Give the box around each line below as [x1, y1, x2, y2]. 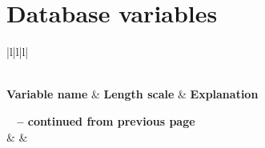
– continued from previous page [17, 112, 195, 129]
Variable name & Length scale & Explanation [6, 86, 259, 102]
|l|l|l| [6, 43, 29, 60]
